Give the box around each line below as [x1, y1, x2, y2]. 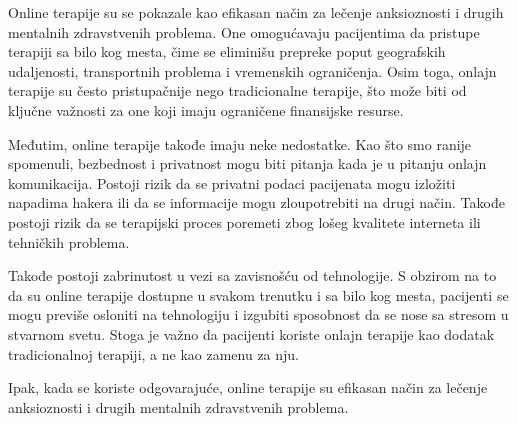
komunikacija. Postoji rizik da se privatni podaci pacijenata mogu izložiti [8, 172, 456, 193]
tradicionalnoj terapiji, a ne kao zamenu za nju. [8, 343, 300, 364]
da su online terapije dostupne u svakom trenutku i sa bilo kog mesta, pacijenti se [8, 284, 509, 305]
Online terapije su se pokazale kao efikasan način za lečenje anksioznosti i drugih [8, 2, 504, 22]
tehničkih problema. [8, 231, 130, 252]
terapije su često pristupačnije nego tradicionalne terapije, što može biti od [8, 80, 467, 101]
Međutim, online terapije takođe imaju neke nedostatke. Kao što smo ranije [8, 133, 472, 154]
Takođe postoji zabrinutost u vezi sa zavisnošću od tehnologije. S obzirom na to [8, 265, 497, 286]
